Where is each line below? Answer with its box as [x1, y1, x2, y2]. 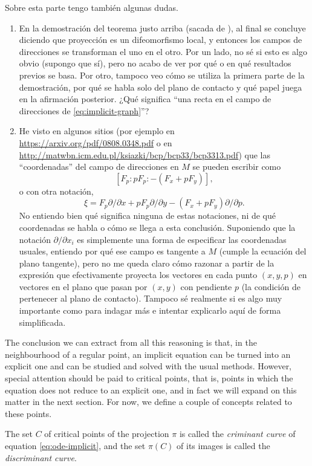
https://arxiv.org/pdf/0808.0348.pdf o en [19, 136, 172, 149]
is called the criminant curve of [179, 427, 296, 440]
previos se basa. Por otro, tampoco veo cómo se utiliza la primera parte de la [19, 68, 305, 81]
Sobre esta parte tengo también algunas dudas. [5, 1, 178, 13]
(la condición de [241, 280, 301, 293]
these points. [5, 407, 52, 419]
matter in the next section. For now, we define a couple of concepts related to [5, 395, 292, 408]
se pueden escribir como [192, 160, 281, 173]
